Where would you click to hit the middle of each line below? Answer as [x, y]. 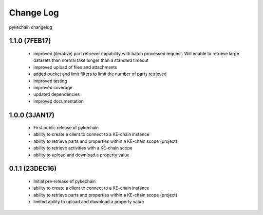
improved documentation [58, 101]
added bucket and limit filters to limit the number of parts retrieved [100, 74]
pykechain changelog [31, 27]
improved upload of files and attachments [75, 67]
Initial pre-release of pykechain [65, 182]
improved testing [50, 81]
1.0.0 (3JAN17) [32, 115]
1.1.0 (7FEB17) [30, 41]
